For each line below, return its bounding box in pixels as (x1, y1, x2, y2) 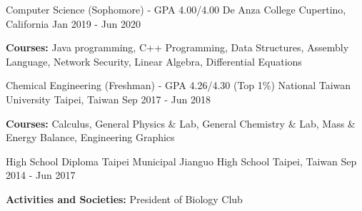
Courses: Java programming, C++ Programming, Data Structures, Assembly (6, 40, 349, 55)
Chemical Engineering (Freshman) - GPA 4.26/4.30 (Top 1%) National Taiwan (6, 78, 351, 93)
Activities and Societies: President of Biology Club (6, 191, 243, 206)
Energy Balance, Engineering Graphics (6, 130, 175, 145)
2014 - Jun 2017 (6, 168, 76, 182)
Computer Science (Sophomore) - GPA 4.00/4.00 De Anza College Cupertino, (6, 2, 346, 16)
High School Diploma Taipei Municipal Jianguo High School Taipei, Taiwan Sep (6, 153, 357, 168)
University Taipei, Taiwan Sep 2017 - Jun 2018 (6, 91, 211, 106)
